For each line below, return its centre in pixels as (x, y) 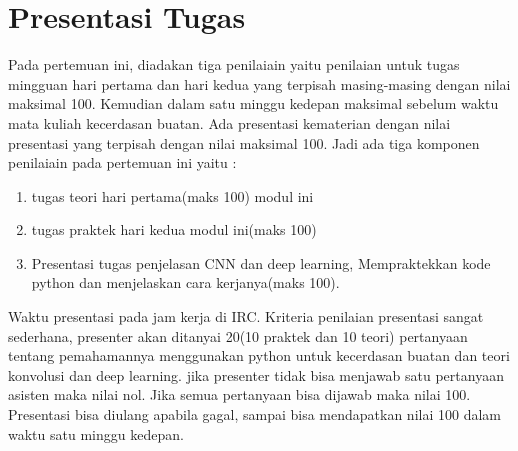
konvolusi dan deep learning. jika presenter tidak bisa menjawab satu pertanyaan (256, 374)
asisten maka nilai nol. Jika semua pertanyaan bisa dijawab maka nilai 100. (239, 394)
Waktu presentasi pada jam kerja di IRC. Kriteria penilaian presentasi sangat (246, 316)
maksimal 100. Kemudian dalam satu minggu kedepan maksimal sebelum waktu (253, 103)
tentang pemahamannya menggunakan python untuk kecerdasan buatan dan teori (259, 355)
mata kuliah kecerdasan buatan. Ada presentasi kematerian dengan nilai (229, 122)
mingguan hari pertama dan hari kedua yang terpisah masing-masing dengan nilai (259, 83)
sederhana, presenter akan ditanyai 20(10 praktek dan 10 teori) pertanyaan (238, 335)
